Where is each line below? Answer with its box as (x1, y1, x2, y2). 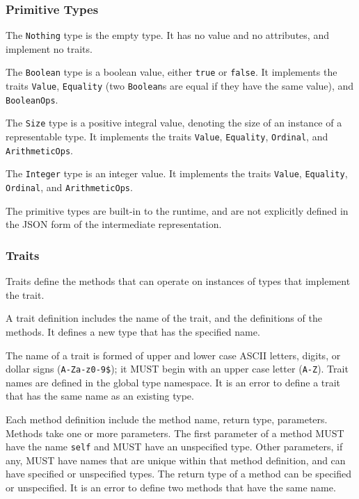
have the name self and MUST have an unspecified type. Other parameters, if (6, 439, 343, 454)
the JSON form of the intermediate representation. (6, 217, 222, 231)
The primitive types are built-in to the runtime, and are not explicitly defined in (6, 203, 349, 218)
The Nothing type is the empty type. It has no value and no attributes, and (6, 28, 329, 42)
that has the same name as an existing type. (6, 388, 194, 403)
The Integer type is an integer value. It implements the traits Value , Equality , (6, 166, 348, 181)
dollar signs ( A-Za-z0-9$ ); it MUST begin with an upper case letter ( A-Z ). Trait (6, 361, 349, 376)
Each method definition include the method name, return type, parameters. (6, 411, 328, 426)
